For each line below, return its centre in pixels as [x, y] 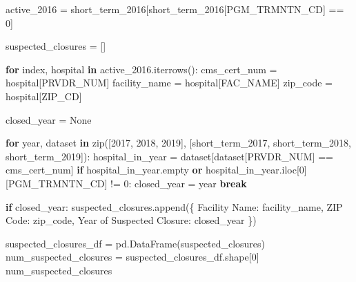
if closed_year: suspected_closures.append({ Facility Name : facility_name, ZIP [174, 206]
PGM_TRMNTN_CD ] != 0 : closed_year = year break [127, 183]
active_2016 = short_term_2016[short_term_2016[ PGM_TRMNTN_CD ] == [175, 9]
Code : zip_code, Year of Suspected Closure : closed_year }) [131, 220]
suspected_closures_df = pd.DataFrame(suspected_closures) [136, 243]
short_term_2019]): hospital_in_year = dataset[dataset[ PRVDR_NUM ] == [169, 156]
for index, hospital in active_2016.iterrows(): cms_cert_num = [141, 69]
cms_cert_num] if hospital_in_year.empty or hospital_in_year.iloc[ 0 [155, 170]
